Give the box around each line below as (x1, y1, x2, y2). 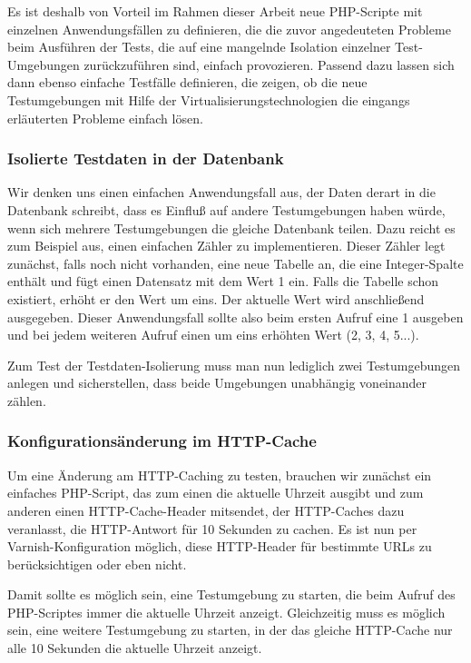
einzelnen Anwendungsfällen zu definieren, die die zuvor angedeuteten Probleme (7, 19, 451, 38)
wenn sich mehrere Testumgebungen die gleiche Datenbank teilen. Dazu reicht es (7, 218, 456, 237)
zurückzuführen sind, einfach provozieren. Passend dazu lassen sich (83, 54, 455, 74)
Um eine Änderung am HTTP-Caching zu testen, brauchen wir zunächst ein (7, 465, 432, 484)
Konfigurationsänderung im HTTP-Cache (7, 430, 317, 452)
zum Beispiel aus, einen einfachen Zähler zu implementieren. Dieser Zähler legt (7, 236, 446, 255)
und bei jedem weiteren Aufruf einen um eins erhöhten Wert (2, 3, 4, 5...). (7, 325, 419, 344)
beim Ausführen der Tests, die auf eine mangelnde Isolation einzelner (7, 37, 391, 56)
